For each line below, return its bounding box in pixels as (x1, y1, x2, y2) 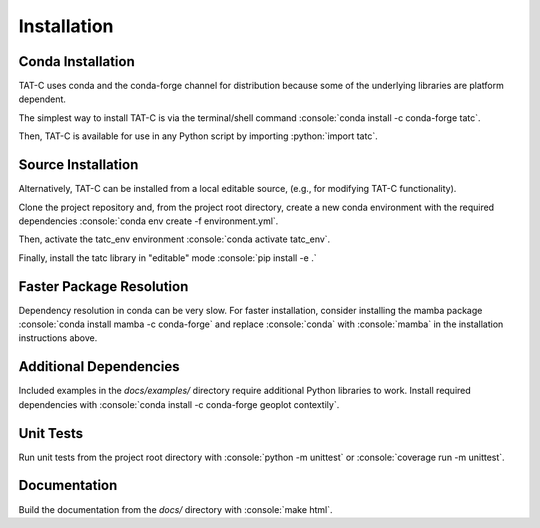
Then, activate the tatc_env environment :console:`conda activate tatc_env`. (18, 233, 331, 245)
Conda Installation (18, 53, 135, 70)
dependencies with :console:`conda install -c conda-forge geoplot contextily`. (18, 398, 340, 410)
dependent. (18, 93, 67, 105)
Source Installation (18, 156, 139, 174)
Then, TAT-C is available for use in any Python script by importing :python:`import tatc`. (18, 130, 379, 142)
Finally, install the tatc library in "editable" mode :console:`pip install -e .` (18, 251, 317, 264)
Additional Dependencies (18, 358, 180, 375)
